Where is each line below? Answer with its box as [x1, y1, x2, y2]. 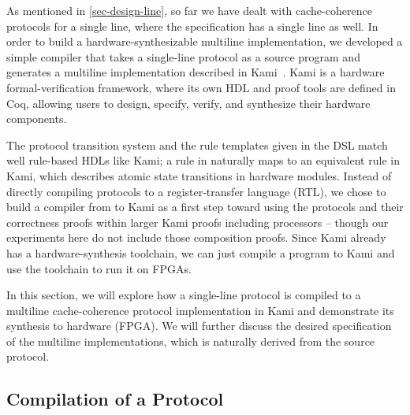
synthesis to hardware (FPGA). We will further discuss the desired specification [6, 317, 392, 334]
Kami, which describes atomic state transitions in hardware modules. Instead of [6, 167, 392, 183]
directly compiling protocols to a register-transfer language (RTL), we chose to [6, 183, 386, 199]
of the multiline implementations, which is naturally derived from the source [6, 332, 375, 349]
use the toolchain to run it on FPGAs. [6, 260, 192, 276]
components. [6, 110, 67, 127]
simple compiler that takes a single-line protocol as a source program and [6, 48, 360, 65]
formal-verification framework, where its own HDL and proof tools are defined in [6, 79, 396, 95]
